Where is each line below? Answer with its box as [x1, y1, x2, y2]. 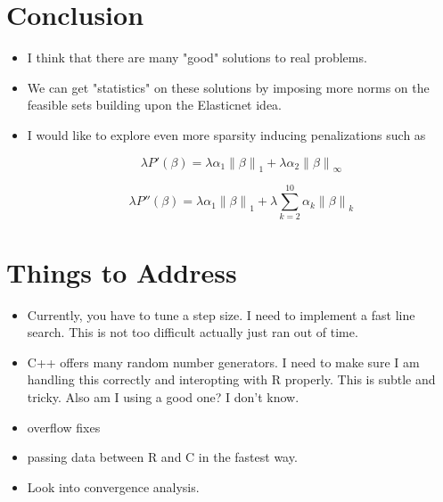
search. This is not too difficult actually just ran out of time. [27, 323, 358, 342]
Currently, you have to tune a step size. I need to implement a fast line [27, 305, 415, 324]
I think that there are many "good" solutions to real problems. [27, 48, 367, 67]
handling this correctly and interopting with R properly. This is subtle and [27, 370, 436, 389]
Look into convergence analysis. [27, 477, 200, 496]
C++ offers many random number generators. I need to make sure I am [27, 352, 420, 371]
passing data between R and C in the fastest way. [27, 448, 298, 466]
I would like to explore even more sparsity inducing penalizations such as [27, 125, 426, 144]
